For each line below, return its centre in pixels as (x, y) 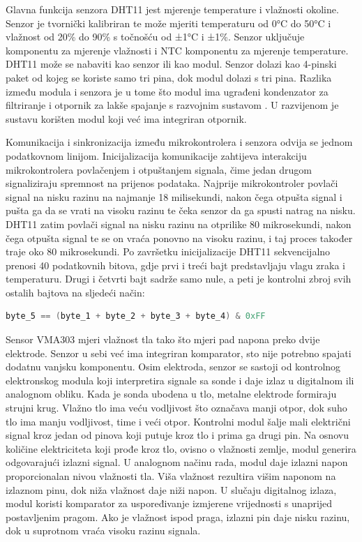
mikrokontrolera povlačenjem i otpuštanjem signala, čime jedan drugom (159, 169)
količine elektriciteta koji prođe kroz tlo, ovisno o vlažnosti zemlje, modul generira (181, 448)
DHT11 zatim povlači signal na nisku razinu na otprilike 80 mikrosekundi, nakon (179, 224)
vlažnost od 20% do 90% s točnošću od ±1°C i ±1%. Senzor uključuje (155, 37)
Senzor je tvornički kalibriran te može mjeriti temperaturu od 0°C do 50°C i (168, 23)
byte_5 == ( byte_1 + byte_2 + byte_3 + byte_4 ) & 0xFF (136, 316)
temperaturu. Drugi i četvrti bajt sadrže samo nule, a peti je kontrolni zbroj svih (179, 279)
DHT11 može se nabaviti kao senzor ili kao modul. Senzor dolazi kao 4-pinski (171, 64)
